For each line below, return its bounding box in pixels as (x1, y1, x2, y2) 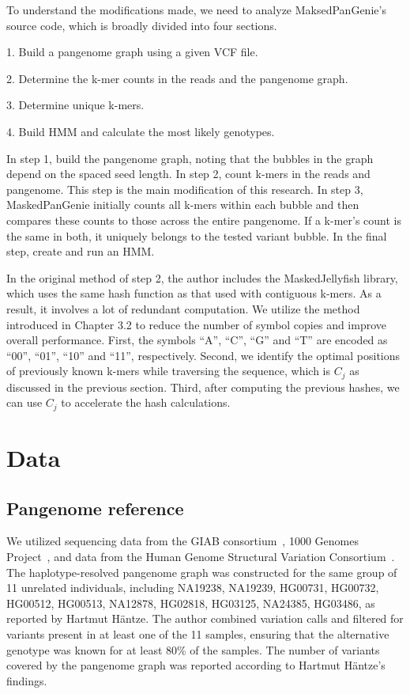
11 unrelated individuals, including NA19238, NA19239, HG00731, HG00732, (6, 579, 379, 596)
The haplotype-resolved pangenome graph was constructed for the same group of (6, 563, 397, 580)
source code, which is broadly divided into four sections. (6, 17, 277, 33)
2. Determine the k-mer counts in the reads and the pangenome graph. (6, 70, 348, 86)
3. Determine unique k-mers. (6, 97, 145, 113)
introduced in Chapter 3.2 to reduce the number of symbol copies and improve (6, 316, 387, 332)
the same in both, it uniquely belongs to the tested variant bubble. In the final (6, 227, 387, 244)
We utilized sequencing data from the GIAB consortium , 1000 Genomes (6, 533, 359, 549)
